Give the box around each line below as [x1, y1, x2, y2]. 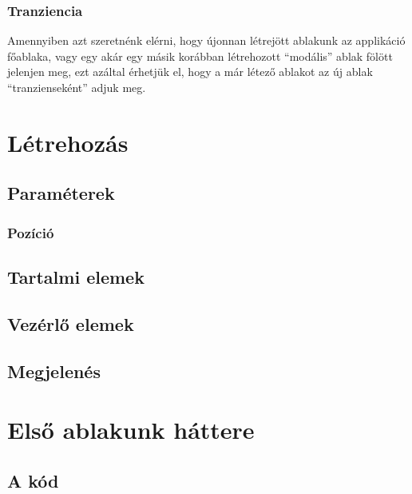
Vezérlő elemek [7, 311, 134, 336]
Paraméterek [7, 181, 115, 205]
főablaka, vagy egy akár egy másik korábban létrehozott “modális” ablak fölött [7, 47, 393, 64]
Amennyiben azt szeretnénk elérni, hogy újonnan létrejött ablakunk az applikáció [7, 32, 406, 49]
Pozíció [7, 222, 54, 242]
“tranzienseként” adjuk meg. [7, 79, 146, 95]
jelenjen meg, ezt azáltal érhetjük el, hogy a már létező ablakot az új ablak [7, 63, 373, 80]
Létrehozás [7, 125, 129, 158]
